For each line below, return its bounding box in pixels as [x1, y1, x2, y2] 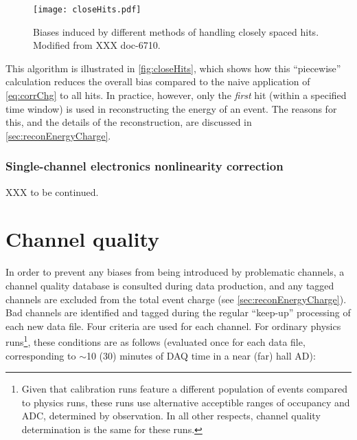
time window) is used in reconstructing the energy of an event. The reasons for [5, 101, 337, 115]
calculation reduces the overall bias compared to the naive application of [5, 74, 310, 89]
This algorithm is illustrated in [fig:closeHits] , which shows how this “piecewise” [5, 60, 341, 75]
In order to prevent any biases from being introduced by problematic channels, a [5, 265, 345, 279]
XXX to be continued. [5, 184, 99, 199]
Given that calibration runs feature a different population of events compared [21, 382, 347, 396]
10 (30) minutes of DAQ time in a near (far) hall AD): [86, 348, 316, 362]
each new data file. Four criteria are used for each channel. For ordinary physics [5, 318, 341, 333]
